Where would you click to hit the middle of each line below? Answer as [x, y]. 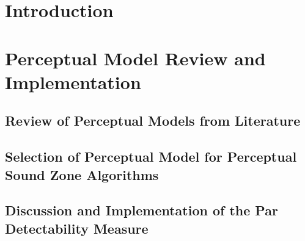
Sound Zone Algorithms [82, 174]
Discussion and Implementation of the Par [141, 210]
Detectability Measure [77, 228]
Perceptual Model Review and [135, 58]
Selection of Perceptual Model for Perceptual [151, 156]
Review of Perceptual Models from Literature [153, 120]
